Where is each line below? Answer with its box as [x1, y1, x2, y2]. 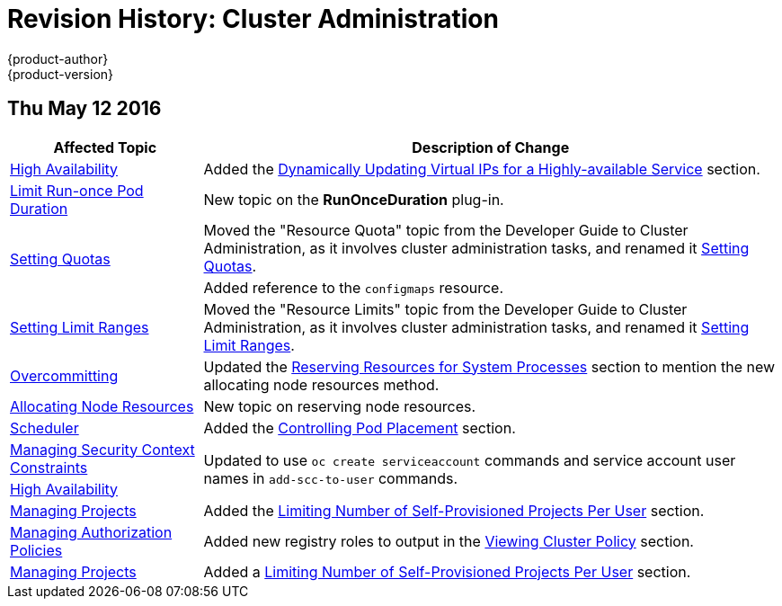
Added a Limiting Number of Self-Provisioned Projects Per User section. [203, 562, 691, 581]
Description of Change [412, 138, 570, 156]
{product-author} [7, 50, 109, 67]
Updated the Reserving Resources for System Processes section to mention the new [203, 357, 776, 376]
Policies [10, 540, 63, 559]
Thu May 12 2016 [7, 97, 162, 120]
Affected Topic [53, 138, 157, 156]
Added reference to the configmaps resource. [203, 278, 504, 297]
